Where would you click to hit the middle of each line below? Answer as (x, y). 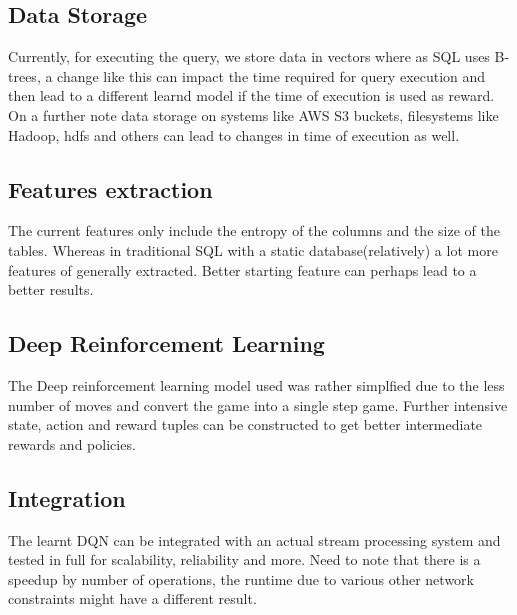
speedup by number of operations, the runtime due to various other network (241, 578)
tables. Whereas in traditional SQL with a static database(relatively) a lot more (253, 249)
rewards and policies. (72, 443)
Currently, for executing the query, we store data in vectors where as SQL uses (249, 56)
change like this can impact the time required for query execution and (271, 75)
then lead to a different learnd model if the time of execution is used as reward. (251, 95)
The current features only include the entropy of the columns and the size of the (254, 230)
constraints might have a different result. (132, 598)
